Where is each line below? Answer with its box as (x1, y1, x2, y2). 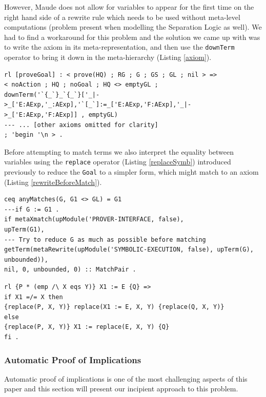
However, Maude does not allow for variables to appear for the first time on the (4, 2, 254, 12)
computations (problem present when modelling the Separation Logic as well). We (4, 22, 262, 32)
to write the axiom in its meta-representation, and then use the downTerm (4, 41, 235, 52)
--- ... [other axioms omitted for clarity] (4, 121, 158, 129)
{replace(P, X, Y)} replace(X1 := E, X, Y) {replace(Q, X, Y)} (4, 303, 224, 311)
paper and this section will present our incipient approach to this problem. (4, 383, 238, 394)
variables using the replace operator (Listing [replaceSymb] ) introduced (4, 156, 231, 167)
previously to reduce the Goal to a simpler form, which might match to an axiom (4, 166, 259, 177)
